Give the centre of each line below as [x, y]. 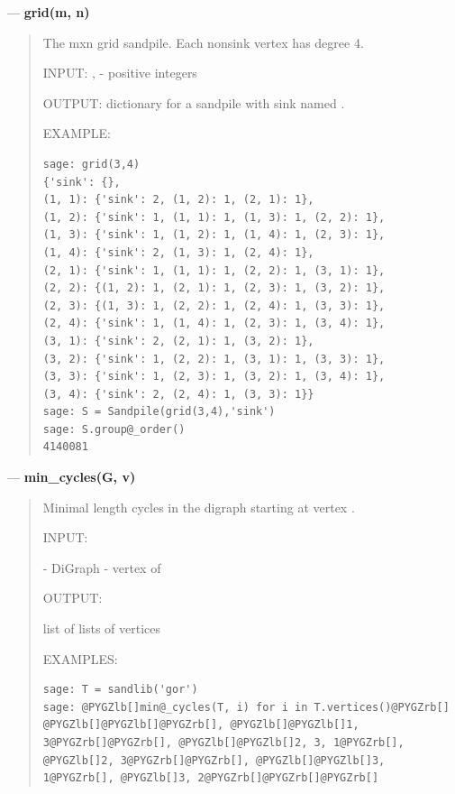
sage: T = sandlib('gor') [120, 690]
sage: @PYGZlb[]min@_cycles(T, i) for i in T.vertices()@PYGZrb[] [246, 707]
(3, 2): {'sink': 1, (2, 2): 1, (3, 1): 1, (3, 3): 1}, [214, 359]
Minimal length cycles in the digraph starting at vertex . [199, 507]
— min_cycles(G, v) [72, 477]
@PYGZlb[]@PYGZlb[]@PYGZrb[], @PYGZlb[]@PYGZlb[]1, [201, 725]
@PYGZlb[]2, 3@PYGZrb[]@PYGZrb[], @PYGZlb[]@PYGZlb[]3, [214, 760]
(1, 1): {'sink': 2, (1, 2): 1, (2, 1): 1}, [178, 200]
